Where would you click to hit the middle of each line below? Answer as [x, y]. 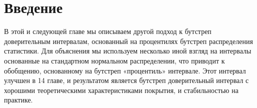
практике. [18, 100]
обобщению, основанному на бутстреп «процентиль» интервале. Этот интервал [125, 70]
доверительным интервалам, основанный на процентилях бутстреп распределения [128, 41]
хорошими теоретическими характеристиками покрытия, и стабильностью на [121, 90]
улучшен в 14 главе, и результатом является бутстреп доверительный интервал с [126, 80]
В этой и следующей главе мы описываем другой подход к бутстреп [108, 31]
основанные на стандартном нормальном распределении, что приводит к [114, 60]
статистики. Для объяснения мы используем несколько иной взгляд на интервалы [128, 51]
